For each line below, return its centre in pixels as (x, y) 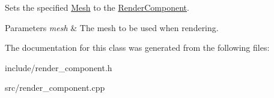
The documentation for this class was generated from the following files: (137, 48)
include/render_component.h (59, 67)
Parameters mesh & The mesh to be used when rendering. (112, 27)
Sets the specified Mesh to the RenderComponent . (97, 7)
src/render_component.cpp (55, 88)
